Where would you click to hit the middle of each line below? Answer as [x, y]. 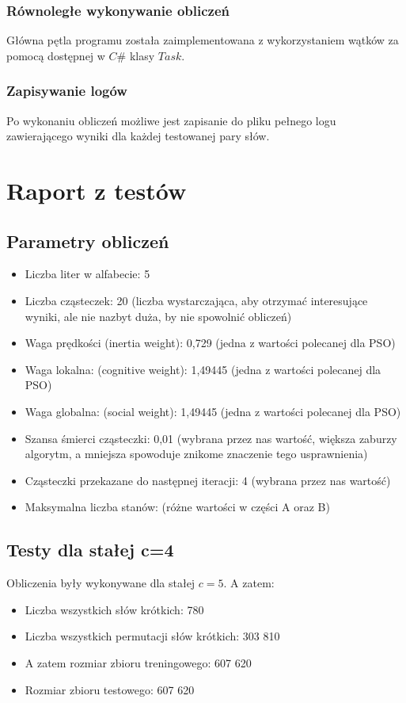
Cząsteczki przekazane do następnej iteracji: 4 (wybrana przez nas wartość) [208, 480]
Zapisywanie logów [67, 91]
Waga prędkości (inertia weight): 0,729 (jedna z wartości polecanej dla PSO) [210, 343]
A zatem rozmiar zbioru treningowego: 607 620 [138, 662]
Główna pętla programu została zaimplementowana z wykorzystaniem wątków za [203, 40]
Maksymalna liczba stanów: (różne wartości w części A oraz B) [177, 507]
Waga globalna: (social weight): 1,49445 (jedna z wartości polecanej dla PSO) [213, 411]
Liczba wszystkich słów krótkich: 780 [114, 609]
